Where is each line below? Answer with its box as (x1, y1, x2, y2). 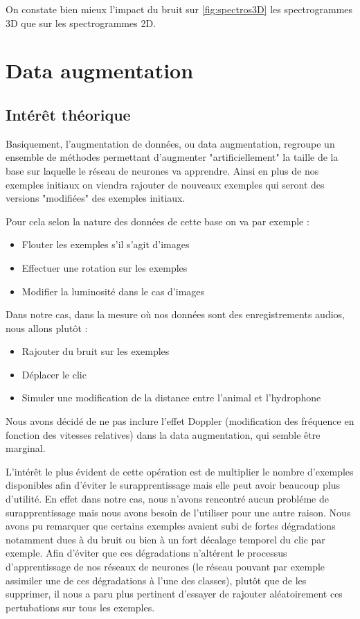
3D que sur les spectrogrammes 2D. (6, 15, 156, 30)
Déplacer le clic (21, 367, 87, 381)
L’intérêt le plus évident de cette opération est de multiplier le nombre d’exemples (6, 464, 354, 478)
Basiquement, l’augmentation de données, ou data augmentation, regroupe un (6, 136, 335, 150)
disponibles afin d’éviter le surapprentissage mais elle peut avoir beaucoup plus (6, 478, 340, 492)
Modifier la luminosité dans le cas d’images (21, 284, 205, 298)
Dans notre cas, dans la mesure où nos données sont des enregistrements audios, (6, 307, 345, 322)
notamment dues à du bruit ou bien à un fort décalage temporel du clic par (6, 532, 325, 546)
